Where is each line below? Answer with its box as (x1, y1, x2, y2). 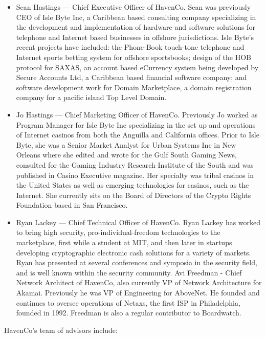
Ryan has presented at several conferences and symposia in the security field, (16, 257, 257, 268)
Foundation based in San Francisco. (16, 200, 128, 210)
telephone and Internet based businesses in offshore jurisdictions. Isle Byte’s (16, 31, 254, 42)
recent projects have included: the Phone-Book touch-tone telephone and (16, 42, 245, 52)
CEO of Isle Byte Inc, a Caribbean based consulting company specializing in (16, 11, 256, 22)
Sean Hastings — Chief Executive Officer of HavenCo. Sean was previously (16, 2, 251, 12)
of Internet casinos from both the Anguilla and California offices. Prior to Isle (16, 129, 259, 140)
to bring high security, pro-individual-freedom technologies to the (16, 227, 220, 237)
